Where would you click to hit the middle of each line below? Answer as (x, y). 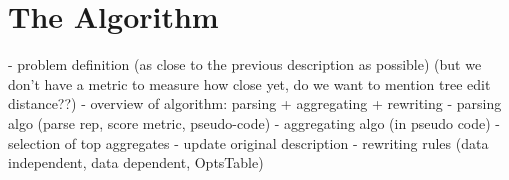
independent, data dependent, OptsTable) (136, 162)
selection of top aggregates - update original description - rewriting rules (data (248, 142)
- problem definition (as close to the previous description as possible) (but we (245, 64)
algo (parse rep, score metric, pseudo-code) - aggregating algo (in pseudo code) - (254, 122)
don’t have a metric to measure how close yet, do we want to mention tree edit (249, 83)
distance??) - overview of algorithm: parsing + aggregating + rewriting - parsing (255, 103)
